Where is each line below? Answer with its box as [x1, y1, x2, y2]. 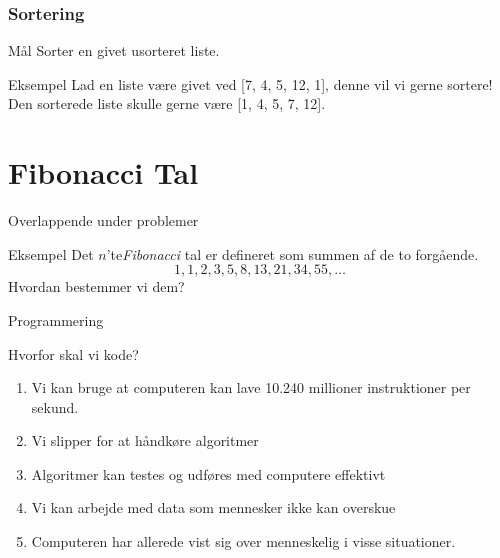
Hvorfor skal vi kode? [8, 343, 139, 364]
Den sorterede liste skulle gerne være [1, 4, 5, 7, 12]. [8, 93, 326, 114]
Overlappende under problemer [8, 210, 199, 231]
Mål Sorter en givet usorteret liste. [8, 40, 220, 61]
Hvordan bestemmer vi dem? [8, 276, 185, 297]
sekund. [31, 396, 79, 417]
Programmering [8, 309, 104, 330]
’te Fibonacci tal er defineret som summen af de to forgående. [106, 243, 479, 264]
